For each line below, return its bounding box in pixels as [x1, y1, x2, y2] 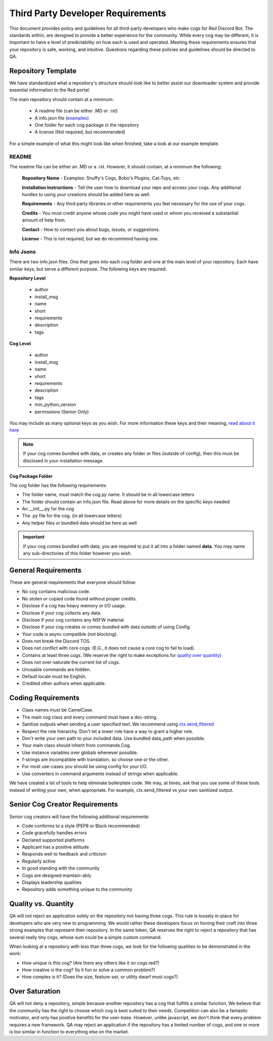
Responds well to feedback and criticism [22, 851, 107, 857]
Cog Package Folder [9, 473, 53, 479]
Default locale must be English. [22, 674, 87, 680]
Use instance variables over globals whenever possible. [22, 749, 139, 755]
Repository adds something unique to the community [22, 886, 132, 892]
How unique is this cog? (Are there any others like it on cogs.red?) [22, 960, 160, 966]
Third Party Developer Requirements [9, 8, 166, 19]
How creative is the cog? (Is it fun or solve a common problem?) [22, 967, 155, 973]
